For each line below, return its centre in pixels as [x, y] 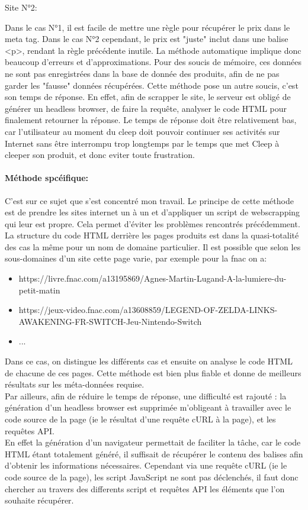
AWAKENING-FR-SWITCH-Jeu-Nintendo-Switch [110, 321]
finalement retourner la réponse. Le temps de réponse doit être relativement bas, [151, 120]
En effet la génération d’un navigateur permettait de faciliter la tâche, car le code [153, 442]
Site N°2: [21, 7]
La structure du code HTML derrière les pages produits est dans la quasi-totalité [152, 235]
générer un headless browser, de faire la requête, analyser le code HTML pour [146, 108]
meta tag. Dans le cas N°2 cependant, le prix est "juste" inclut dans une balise [147, 39]
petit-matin [39, 290]
